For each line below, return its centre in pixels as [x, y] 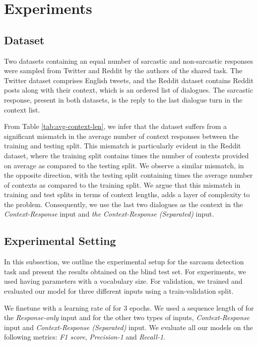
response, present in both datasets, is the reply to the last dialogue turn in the [123, 99]
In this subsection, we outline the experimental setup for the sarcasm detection [124, 262]
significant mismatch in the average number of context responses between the [121, 136]
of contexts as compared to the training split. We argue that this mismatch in [122, 184]
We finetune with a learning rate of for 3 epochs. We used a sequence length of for [129, 307]
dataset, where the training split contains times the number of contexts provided [127, 155]
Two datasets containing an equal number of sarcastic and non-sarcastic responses [129, 60]
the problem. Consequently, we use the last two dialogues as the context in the [124, 204]
